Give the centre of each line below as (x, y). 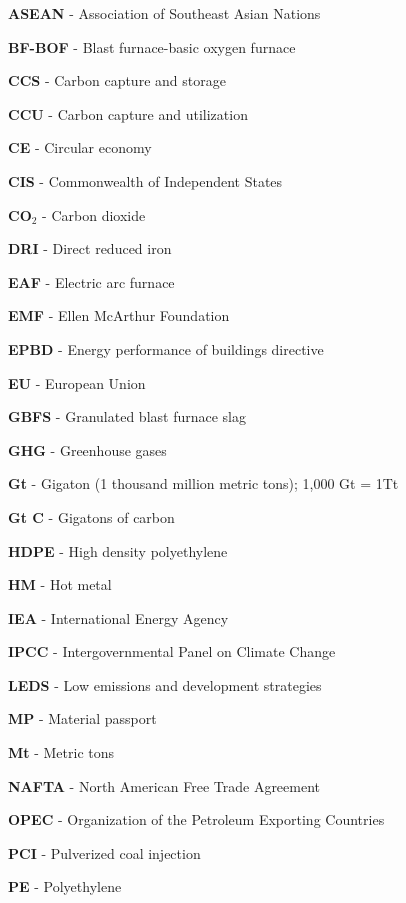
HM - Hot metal (60, 584)
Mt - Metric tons (61, 752)
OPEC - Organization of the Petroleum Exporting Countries (196, 819)
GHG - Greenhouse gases (87, 449)
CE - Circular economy (80, 147)
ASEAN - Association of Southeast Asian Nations (164, 13)
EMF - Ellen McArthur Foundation (119, 315)
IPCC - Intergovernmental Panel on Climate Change (172, 651)
